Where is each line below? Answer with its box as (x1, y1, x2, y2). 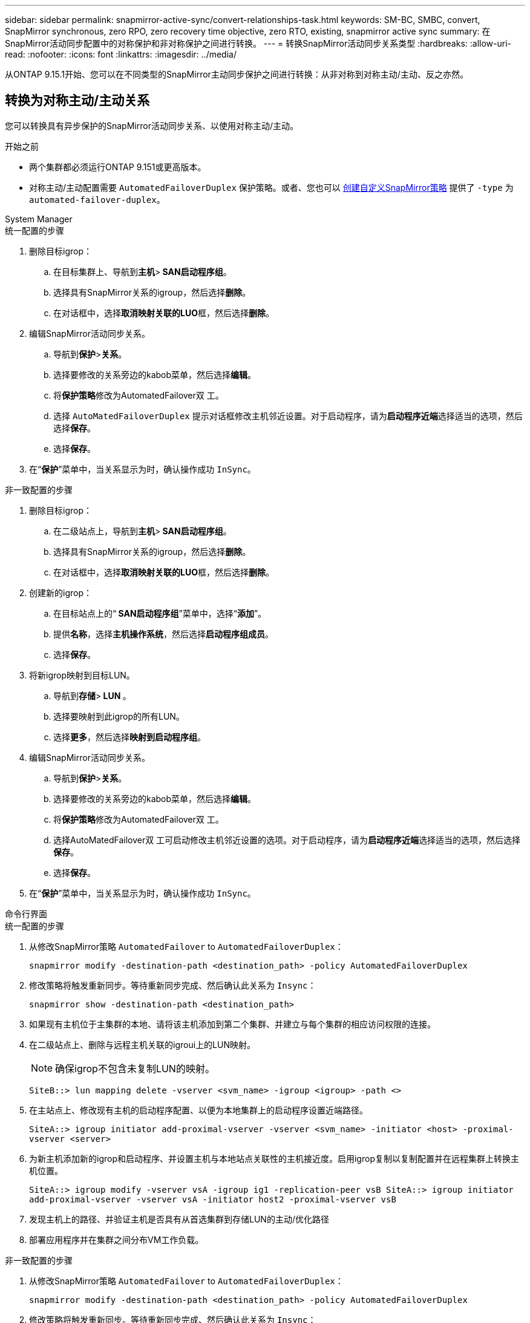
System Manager (5, 213, 73, 224)
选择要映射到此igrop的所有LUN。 (53, 711, 185, 721)
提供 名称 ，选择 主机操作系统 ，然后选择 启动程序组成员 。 (53, 628, 273, 639)
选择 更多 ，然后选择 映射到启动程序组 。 (53, 731, 206, 742)
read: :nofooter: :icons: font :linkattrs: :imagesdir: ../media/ (5, 49, 237, 59)
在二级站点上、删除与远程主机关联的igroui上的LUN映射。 (29, 1039, 255, 1050)
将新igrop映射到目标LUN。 (29, 669, 135, 680)
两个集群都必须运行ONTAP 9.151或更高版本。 (29, 161, 206, 172)
